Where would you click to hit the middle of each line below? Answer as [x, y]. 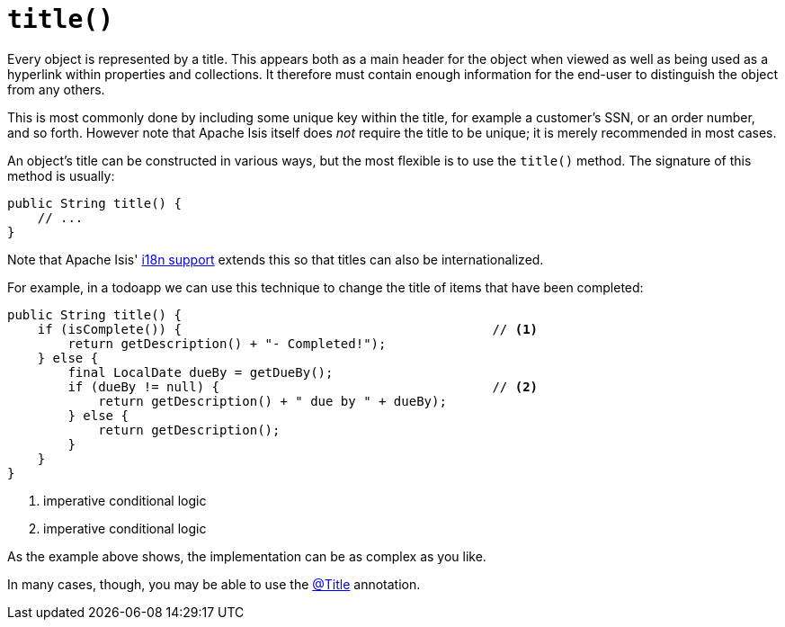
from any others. [56, 89]
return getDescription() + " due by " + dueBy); [272, 401]
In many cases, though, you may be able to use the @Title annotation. [214, 584]
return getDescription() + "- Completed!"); [227, 343]
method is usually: [61, 175]
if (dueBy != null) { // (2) [303, 386]
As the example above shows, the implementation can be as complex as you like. [247, 556]
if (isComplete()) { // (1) [288, 329]
